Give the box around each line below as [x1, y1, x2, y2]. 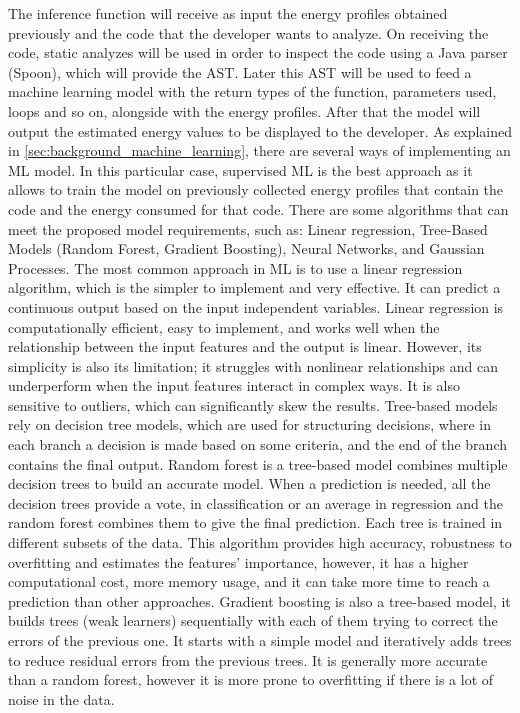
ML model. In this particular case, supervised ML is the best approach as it [8, 159, 473, 180]
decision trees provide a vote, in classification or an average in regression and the [8, 492, 503, 513]
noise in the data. [8, 688, 115, 709]
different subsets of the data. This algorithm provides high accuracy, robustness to [8, 532, 512, 553]
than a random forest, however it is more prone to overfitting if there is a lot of [8, 669, 494, 690]
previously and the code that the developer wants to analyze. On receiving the [8, 22, 489, 43]
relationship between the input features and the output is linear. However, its [8, 336, 482, 357]
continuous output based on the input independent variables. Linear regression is [8, 296, 504, 317]
